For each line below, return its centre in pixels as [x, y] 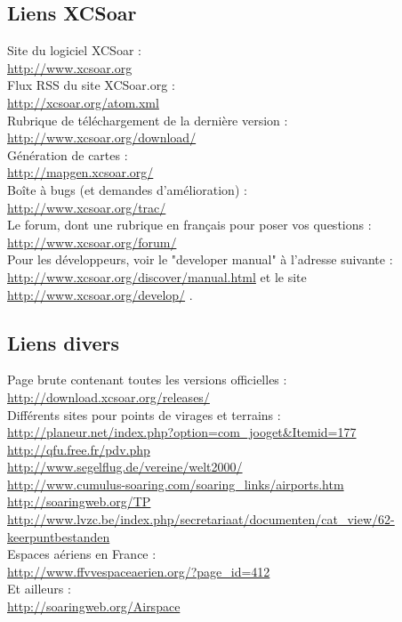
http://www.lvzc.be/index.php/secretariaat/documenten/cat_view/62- [201, 519]
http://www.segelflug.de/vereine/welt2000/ [125, 467]
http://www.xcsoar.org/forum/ [92, 242]
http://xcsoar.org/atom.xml [83, 102]
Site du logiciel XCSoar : [74, 50]
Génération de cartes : [68, 154]
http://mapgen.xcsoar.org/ [80, 172]
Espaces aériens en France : [82, 554]
